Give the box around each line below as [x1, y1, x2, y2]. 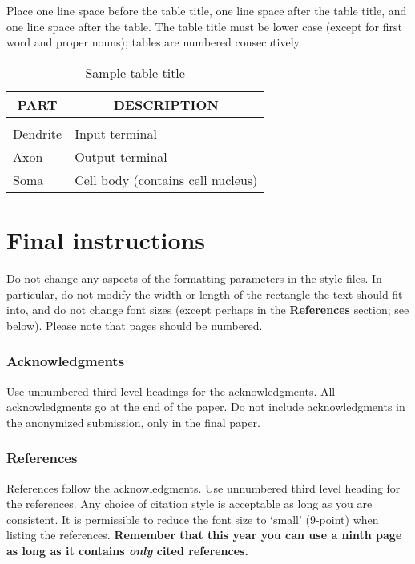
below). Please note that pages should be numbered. [6, 316, 263, 333]
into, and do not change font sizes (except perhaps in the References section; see [6, 301, 409, 318]
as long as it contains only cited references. [6, 542, 248, 558]
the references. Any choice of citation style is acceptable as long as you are [6, 495, 373, 512]
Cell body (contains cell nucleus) [75, 170, 258, 189]
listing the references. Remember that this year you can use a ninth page [6, 526, 402, 543]
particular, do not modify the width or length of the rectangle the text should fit [6, 285, 403, 302]
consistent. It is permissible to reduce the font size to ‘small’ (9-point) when [6, 510, 379, 527]
